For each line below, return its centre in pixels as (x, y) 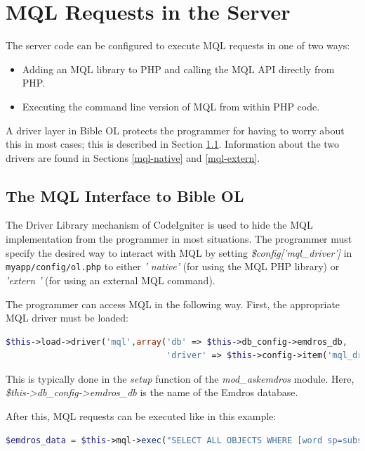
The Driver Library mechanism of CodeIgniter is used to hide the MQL (159, 225)
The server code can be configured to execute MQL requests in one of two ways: (178, 45)
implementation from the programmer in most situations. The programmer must (179, 239)
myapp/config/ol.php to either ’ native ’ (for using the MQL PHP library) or (173, 266)
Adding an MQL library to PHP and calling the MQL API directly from (178, 69)
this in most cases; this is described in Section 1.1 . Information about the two (173, 144)
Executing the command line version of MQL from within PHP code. (171, 106)
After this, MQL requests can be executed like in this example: (141, 416)
